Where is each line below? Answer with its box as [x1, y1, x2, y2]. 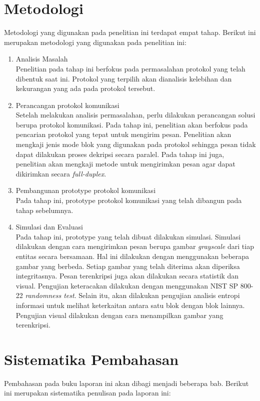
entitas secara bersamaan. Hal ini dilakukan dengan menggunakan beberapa [15, 251, 249, 261]
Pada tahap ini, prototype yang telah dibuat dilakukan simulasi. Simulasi [15, 231, 241, 241]
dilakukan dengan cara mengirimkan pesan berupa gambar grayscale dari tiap [15, 241, 254, 251]
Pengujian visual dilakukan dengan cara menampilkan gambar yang [15, 309, 223, 320]
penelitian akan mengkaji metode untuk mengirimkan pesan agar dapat [15, 158, 235, 169]
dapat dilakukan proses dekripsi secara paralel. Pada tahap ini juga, [15, 148, 224, 159]
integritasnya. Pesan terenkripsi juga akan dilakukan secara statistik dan [15, 270, 239, 281]
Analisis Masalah [15, 53, 68, 64]
